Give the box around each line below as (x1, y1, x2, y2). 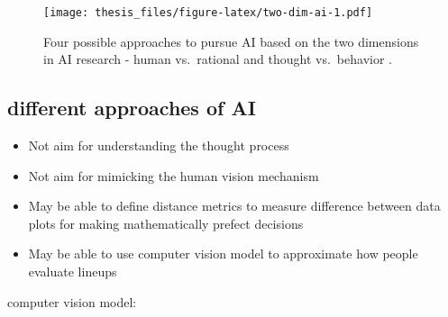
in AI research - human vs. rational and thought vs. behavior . (43, 50, 392, 68)
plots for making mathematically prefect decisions (28, 213, 304, 232)
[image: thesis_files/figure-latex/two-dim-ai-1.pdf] (43, 6, 373, 19)
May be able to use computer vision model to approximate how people (28, 244, 418, 263)
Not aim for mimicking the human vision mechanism (28, 166, 319, 185)
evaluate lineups (28, 262, 117, 281)
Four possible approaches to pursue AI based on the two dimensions (43, 32, 419, 50)
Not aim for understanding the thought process (28, 136, 289, 155)
